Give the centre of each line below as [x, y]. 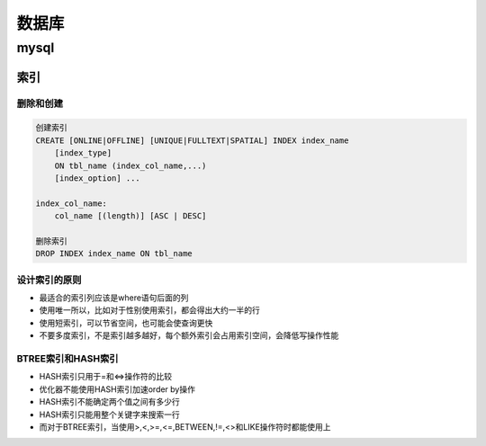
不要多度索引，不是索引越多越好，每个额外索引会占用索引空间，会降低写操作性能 [189, 335]
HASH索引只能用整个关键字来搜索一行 [109, 415]
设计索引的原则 [49, 280]
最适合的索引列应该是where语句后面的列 [114, 298]
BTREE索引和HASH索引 [67, 358]
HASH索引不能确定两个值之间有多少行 [109, 402]
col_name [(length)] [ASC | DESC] [130, 216]
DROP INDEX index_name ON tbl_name [114, 254]
